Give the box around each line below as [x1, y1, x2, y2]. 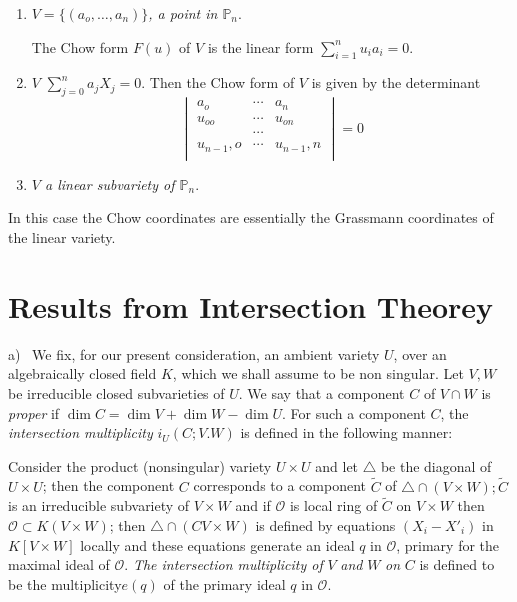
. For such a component [282, 402, 426, 423]
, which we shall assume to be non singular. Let [172, 363, 464, 384]
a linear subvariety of [44, 173, 175, 194]
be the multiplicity [8, 573, 122, 594]
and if [235, 495, 271, 516]
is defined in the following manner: [240, 422, 453, 443]
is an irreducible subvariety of [8, 495, 190, 516]
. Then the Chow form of [141, 72, 295, 93]
